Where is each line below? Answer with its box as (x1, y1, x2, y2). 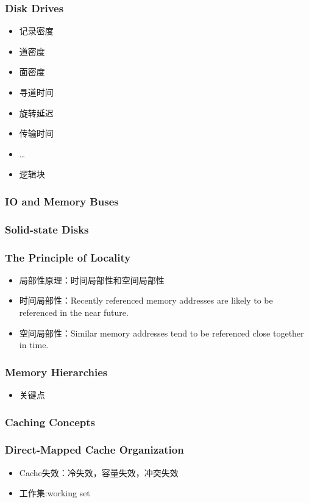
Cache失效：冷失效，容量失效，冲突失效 (19, 466, 179, 479)
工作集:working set (19, 487, 90, 499)
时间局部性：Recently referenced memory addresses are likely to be (19, 294, 273, 307)
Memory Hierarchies (5, 364, 108, 379)
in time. (19, 338, 49, 351)
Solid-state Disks (5, 221, 89, 237)
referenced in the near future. (19, 306, 129, 319)
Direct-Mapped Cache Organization (5, 442, 184, 457)
